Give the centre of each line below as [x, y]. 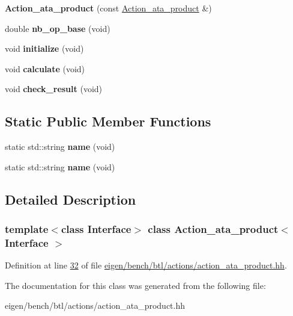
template [27, 229]
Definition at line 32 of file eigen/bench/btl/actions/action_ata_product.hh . [146, 265]
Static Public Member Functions [108, 121]
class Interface [96, 229]
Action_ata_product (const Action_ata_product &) [108, 8]
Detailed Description [71, 199]
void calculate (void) [45, 68]
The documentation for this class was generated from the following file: [135, 285]
